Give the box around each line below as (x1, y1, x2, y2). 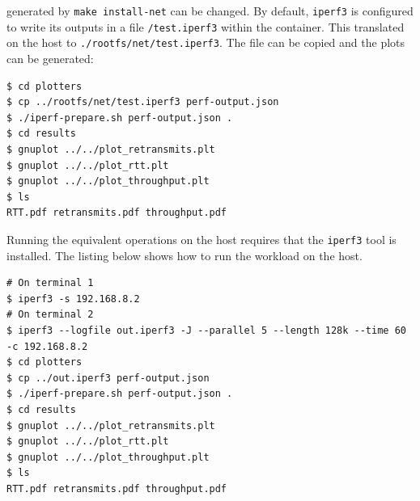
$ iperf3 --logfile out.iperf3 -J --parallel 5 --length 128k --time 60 (6, 324, 406, 336)
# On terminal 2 (6, 309, 94, 321)
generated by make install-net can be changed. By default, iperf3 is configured (6, 2, 414, 19)
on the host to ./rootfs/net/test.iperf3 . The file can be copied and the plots (6, 34, 405, 51)
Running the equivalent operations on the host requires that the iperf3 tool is (6, 230, 397, 247)
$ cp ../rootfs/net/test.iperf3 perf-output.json (6, 96, 279, 108)
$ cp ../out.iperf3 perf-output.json (6, 372, 210, 384)
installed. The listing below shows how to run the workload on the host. (6, 246, 363, 263)
